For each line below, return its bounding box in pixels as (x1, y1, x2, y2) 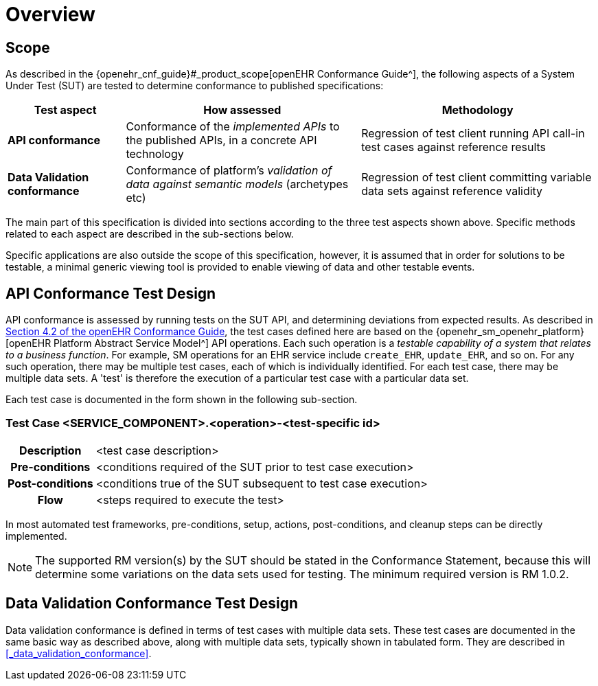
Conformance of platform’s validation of (126, 163, 332, 178)
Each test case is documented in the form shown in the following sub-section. (5, 393, 358, 406)
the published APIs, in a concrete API (126, 133, 317, 148)
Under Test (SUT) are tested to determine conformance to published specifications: (5, 80, 384, 92)
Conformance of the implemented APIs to (126, 119, 340, 134)
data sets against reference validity (361, 184, 543, 198)
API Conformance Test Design (5, 284, 216, 302)
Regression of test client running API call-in (361, 126, 585, 141)
